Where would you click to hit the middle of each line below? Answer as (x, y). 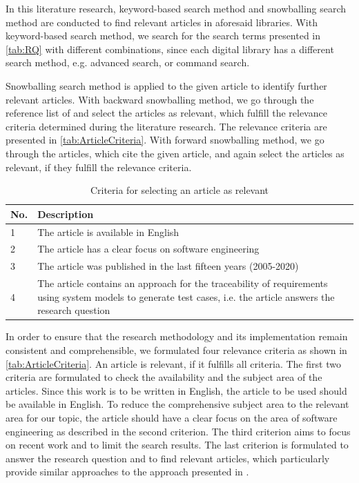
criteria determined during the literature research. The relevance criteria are (166, 126)
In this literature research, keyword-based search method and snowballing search (176, 8)
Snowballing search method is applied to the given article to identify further (166, 85)
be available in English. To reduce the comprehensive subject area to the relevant (177, 404)
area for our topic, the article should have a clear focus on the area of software (172, 417)
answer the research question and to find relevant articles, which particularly (168, 458)
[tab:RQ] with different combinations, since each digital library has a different (170, 49)
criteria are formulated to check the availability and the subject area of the (164, 377)
